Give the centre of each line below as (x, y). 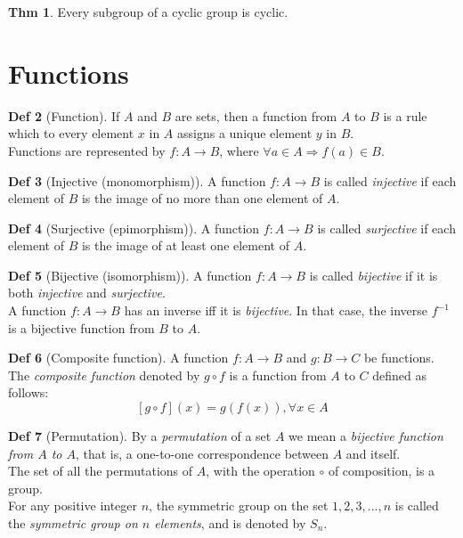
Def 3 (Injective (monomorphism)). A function (137, 180)
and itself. (373, 453)
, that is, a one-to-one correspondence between (202, 453)
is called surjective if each (386, 228)
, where (239, 150)
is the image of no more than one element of (202, 198)
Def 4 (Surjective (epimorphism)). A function (134, 228)
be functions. (399, 358)
